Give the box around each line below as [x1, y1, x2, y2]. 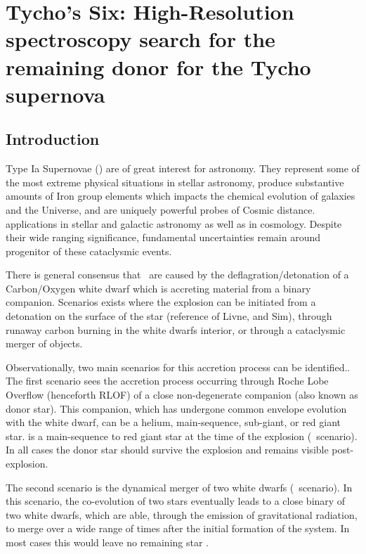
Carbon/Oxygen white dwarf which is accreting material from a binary [6, 281, 311, 295]
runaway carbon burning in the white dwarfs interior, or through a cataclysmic [6, 322, 346, 337]
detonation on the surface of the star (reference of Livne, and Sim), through [6, 309, 332, 323]
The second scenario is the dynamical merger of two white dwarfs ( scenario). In [6, 479, 353, 494]
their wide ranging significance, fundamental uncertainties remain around [6, 230, 321, 245]
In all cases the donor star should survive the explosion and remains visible [6, 442, 329, 457]
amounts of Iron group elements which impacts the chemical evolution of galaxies [6, 188, 355, 203]
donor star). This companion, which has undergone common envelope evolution [6, 401, 347, 416]
